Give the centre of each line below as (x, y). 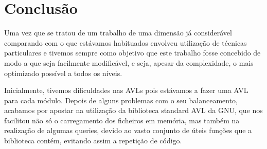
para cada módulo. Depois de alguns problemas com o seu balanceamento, (121, 100)
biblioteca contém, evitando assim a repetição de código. (93, 141)
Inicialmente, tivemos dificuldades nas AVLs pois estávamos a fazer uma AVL (126, 90)
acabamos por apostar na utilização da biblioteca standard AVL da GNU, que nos (133, 110)
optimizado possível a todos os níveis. (63, 73)
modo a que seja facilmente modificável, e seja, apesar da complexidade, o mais (129, 62)
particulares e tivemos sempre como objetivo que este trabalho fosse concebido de (132, 53)
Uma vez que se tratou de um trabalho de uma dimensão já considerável (118, 33)
